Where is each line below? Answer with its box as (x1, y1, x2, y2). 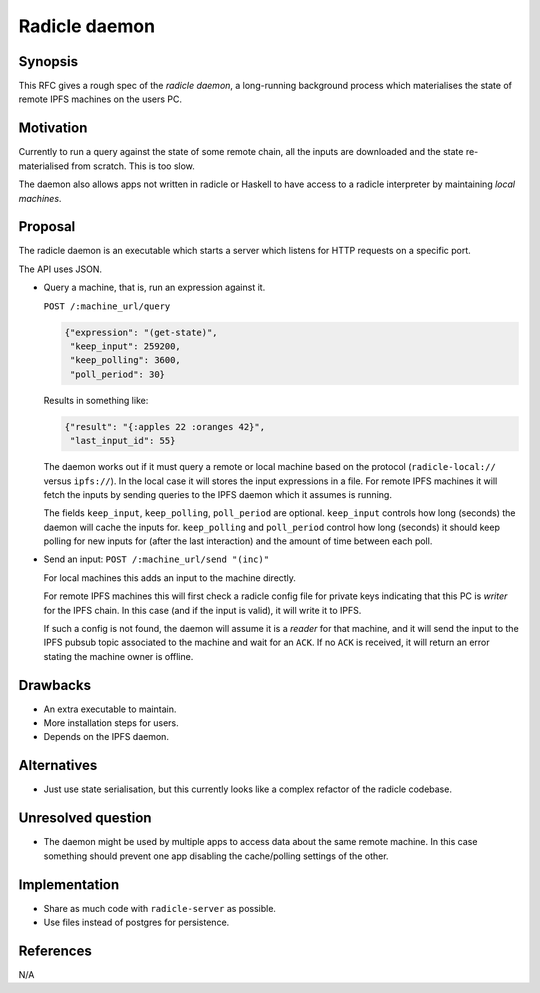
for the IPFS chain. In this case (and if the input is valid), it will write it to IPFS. (43, 604, 362, 616)
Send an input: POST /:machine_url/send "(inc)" (43, 553, 270, 565)
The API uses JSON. (18, 263, 103, 275)
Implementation (18, 876, 120, 893)
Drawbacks (18, 676, 92, 694)
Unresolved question (18, 810, 152, 827)
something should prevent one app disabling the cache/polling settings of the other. (43, 850, 389, 862)
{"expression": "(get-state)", (64, 326, 219, 338)
